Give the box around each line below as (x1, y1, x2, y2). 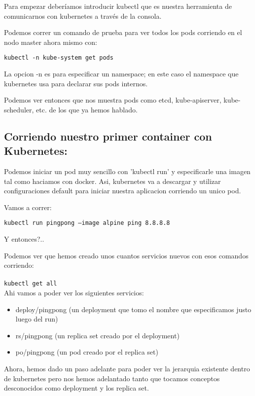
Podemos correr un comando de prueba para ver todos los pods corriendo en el (4, 27, 242, 37)
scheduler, (4, 104, 34, 114)
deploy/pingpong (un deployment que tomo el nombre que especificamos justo (15, 304, 252, 314)
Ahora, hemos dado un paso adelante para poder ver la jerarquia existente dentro (4, 363, 250, 374)
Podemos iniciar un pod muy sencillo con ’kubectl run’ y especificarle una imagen (4, 166, 251, 176)
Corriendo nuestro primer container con (4, 128, 212, 144)
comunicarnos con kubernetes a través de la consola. (4, 10, 162, 21)
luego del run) (15, 314, 58, 324)
